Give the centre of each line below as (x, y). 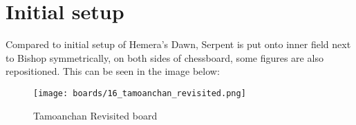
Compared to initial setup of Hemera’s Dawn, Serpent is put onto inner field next (178, 44)
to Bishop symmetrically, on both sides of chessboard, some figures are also (165, 57)
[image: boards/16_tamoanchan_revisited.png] (140, 93)
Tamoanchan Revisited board (95, 115)
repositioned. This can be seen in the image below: (113, 71)
